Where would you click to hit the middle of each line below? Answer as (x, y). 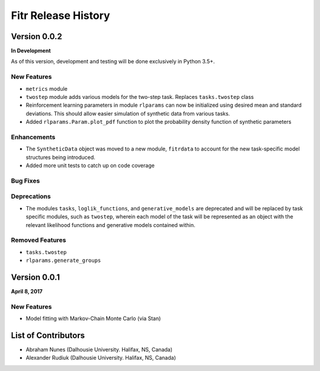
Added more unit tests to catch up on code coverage (90, 165)
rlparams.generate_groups (63, 260)
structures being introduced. (61, 157)
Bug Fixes (25, 181)
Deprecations (31, 197)
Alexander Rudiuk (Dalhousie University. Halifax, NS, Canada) (101, 358)
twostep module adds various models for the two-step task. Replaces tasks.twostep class (140, 97)
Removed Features (39, 240)
